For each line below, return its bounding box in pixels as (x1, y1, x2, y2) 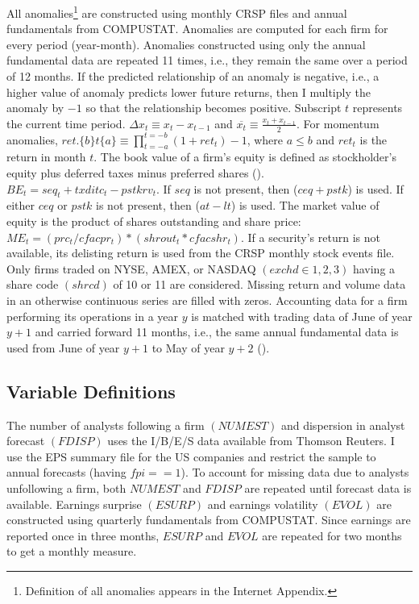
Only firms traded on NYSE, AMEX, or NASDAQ (6, 260, 256, 277)
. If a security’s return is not (240, 228, 380, 245)
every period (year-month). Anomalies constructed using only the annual (6, 35, 366, 52)
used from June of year (6, 339, 120, 356)
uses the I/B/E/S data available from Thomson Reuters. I (107, 432, 395, 449)
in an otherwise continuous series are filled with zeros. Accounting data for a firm (6, 291, 408, 308)
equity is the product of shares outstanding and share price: (6, 213, 301, 230)
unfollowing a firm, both (6, 479, 127, 496)
